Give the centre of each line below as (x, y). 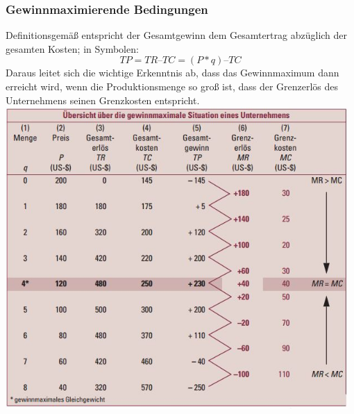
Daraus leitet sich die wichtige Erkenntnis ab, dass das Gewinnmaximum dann (172, 73)
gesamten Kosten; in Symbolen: (72, 48)
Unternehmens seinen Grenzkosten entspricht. (103, 100)
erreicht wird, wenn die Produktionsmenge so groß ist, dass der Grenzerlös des (172, 86)
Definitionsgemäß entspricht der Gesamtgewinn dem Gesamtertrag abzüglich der (177, 35)
